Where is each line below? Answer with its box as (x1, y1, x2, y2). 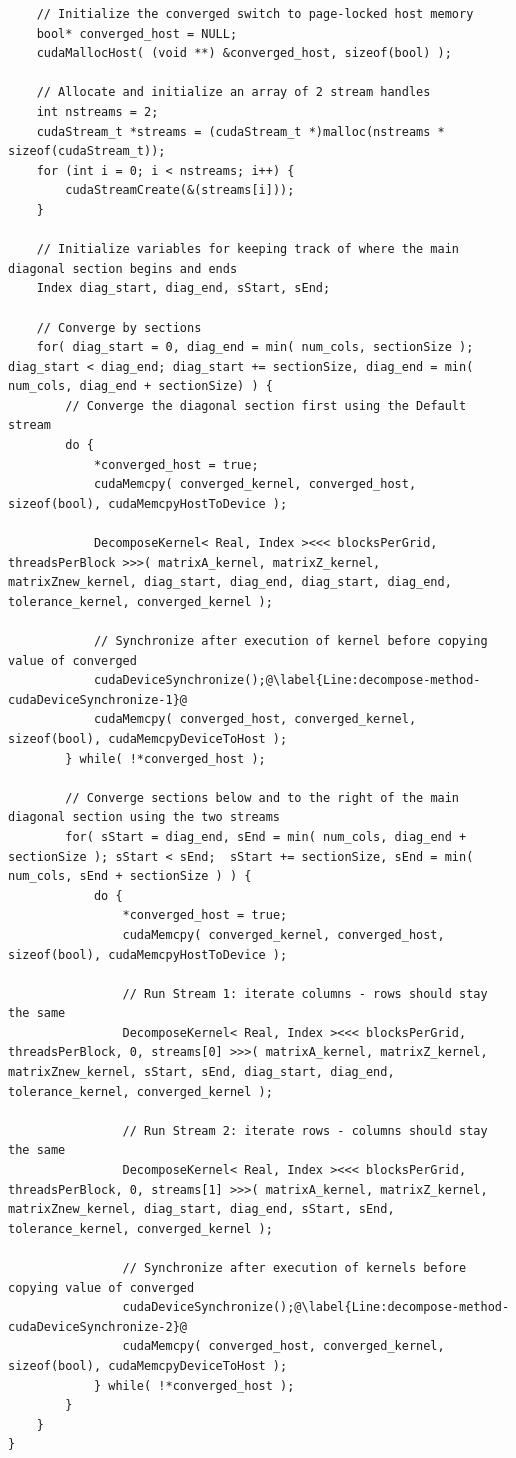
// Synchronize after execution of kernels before (122, 1261, 467, 1275)
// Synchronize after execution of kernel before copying (93, 634, 488, 648)
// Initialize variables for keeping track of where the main (36, 242, 460, 257)
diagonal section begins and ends (8, 261, 238, 276)
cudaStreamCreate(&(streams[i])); (65, 183, 295, 198)
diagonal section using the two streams (8, 810, 281, 825)
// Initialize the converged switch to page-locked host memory (36, 7, 474, 21)
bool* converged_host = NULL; (36, 26, 238, 41)
